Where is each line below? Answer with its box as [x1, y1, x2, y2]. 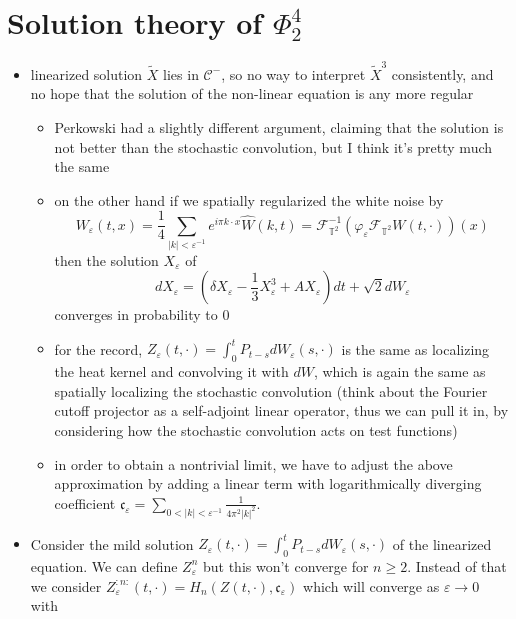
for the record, [54, 338, 143, 359]
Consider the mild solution [30, 533, 194, 554]
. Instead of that [407, 555, 507, 576]
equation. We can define [30, 555, 178, 576]
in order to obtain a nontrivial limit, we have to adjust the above [54, 453, 453, 474]
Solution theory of [7, 2, 263, 43]
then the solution [54, 249, 159, 270]
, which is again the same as [313, 361, 486, 382]
